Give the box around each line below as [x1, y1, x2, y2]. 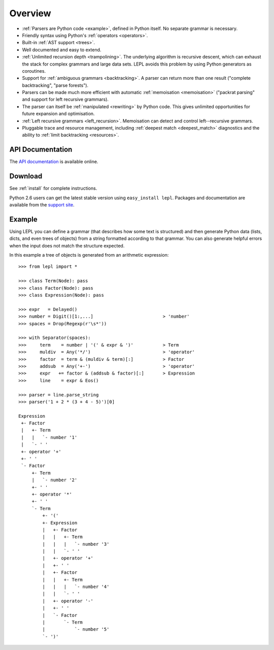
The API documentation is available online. [9, 159, 98, 165]
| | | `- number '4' [42, 584, 110, 590]
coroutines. [22, 68, 46, 74]
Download [9, 172, 43, 180]
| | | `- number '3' [42, 541, 110, 547]
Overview [9, 8, 51, 19]
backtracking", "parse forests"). [22, 82, 89, 88]
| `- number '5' [42, 627, 110, 632]
